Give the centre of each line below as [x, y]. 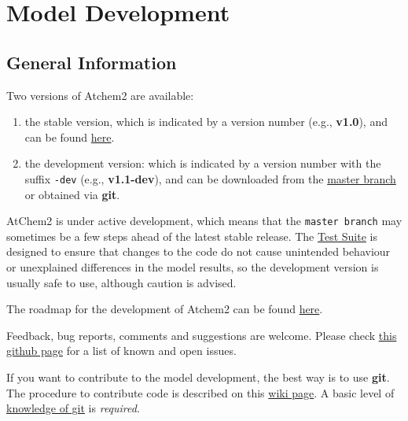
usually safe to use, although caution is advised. [121, 282]
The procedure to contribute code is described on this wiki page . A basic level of [200, 392]
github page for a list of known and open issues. [121, 351]
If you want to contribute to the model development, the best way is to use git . [198, 377]
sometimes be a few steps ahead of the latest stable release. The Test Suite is [192, 236]
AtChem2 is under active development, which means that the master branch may [204, 221]
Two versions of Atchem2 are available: [100, 95]
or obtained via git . [72, 194]
